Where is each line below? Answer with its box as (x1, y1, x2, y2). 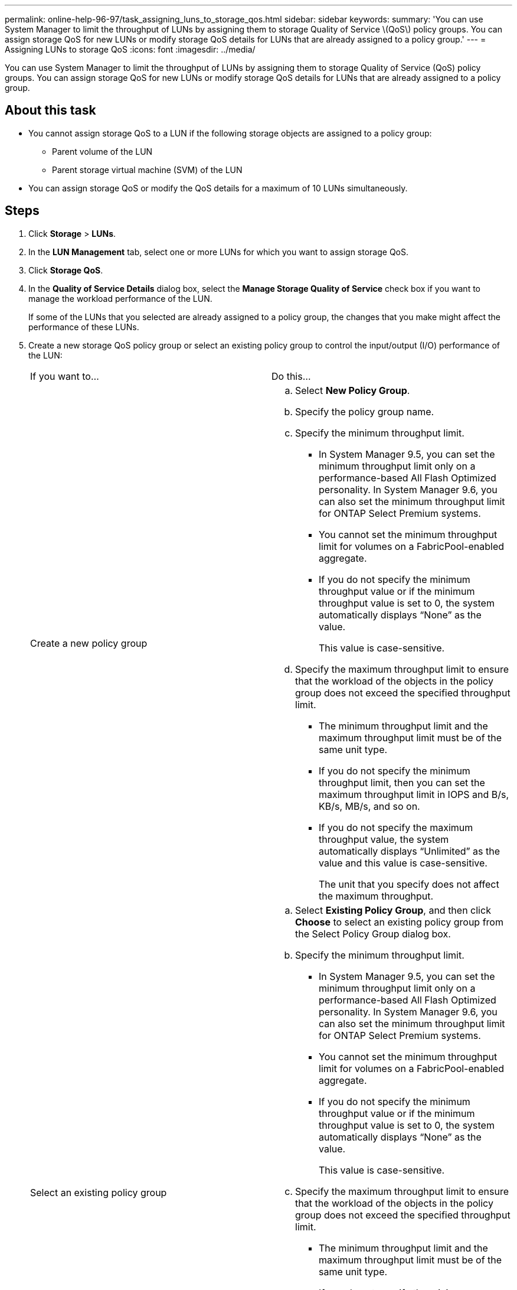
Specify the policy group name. (295, 405, 434, 418)
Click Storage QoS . (28, 265, 103, 275)
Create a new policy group (30, 637, 148, 649)
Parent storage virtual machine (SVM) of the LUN (52, 164, 243, 175)
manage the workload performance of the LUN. (28, 293, 212, 304)
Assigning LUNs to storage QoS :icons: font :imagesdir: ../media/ (5, 44, 256, 54)
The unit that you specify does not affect (319, 878, 499, 890)
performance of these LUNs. (28, 321, 139, 332)
